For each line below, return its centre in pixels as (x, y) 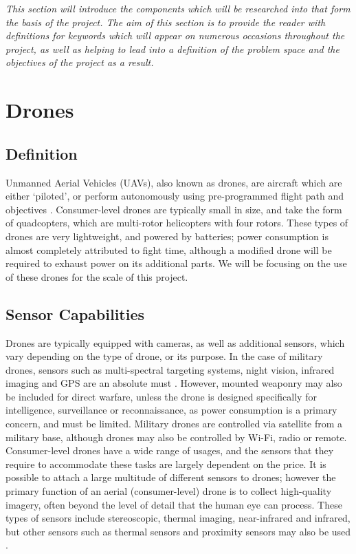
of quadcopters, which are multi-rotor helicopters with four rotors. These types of (177, 223)
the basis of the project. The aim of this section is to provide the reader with (166, 22)
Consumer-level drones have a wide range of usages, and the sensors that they (170, 450)
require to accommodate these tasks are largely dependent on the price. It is (166, 464)
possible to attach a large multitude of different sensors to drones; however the (171, 477)
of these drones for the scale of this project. (97, 276)
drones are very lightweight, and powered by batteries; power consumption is (167, 236)
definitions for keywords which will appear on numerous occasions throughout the (175, 35)
